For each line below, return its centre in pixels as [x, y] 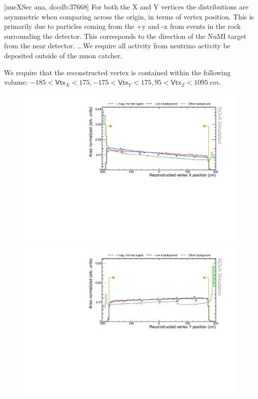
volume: [16, 82]
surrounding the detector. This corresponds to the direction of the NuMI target [125, 36]
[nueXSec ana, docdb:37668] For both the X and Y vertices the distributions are [126, 6]
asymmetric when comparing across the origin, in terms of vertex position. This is [129, 16]
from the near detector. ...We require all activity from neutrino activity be [117, 46]
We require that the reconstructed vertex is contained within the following [117, 72]
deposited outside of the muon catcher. [63, 55]
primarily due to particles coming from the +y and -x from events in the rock [123, 26]
